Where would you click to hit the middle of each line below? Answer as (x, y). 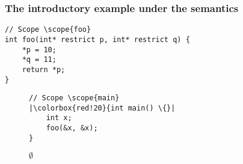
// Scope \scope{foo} (48, 30)
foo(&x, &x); (72, 128)
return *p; (44, 69)
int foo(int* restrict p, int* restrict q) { (97, 39)
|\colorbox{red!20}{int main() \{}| (102, 108)
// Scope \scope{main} (74, 98)
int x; (59, 118)
